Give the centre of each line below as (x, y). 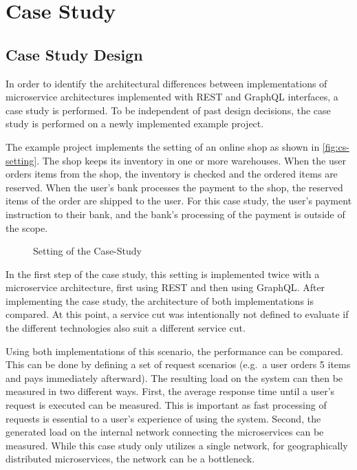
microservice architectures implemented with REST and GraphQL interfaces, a (172, 97)
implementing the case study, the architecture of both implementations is (160, 300)
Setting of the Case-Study (87, 251)
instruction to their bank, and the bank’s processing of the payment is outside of (175, 214)
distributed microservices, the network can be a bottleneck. (130, 459)
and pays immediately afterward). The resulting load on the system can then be (174, 377)
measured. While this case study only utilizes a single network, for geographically (177, 445)
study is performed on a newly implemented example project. (135, 124)
